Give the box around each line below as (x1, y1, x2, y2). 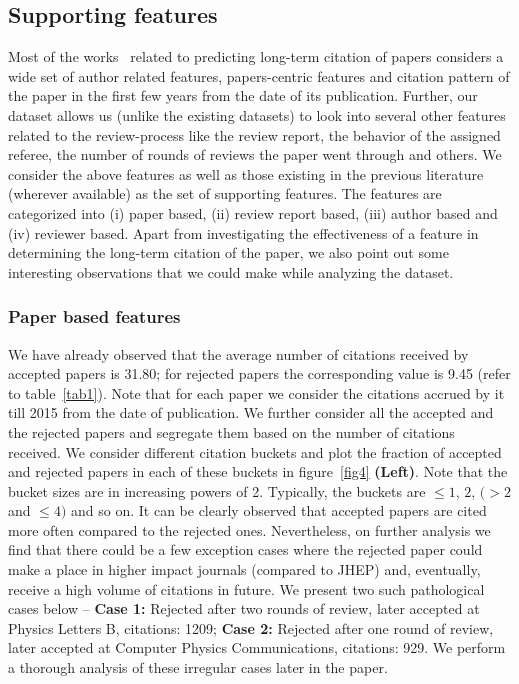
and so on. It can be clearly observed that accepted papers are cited (71, 500, 487, 521)
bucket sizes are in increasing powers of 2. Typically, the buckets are (8, 480, 426, 501)
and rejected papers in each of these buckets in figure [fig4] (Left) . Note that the (8, 461, 508, 482)
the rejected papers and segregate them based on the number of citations (8, 421, 455, 442)
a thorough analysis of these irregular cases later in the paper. (8, 657, 388, 678)
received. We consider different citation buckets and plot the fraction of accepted (8, 441, 502, 462)
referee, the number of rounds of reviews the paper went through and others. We (8, 144, 502, 165)
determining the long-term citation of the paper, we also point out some (8, 242, 449, 263)
